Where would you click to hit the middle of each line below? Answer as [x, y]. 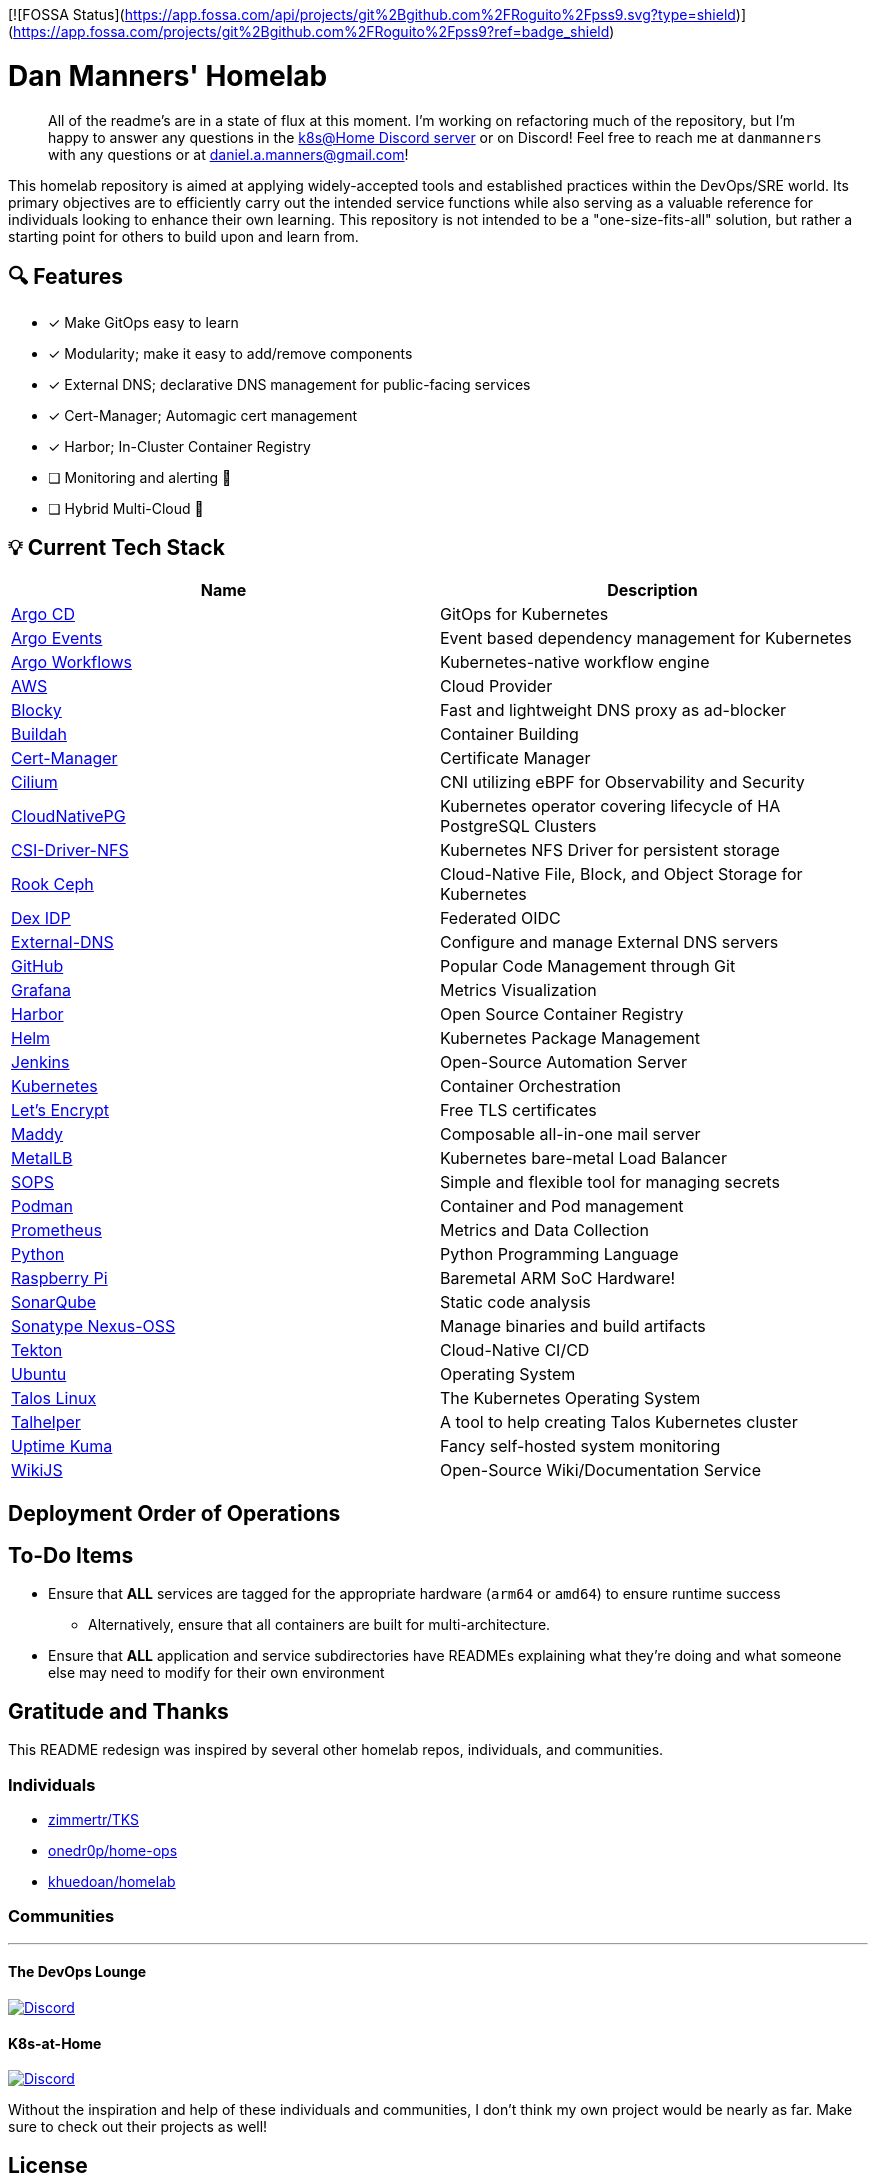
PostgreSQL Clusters [518, 826]
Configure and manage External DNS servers [609, 942]
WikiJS [37, 1470]
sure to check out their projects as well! [138, 2127]
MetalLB [42, 1158]
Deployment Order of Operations [174, 1513]
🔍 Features [65, 276]
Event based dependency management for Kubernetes [646, 638]
